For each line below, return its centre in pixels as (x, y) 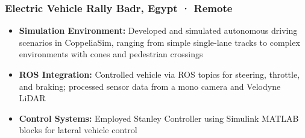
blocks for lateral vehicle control (78, 130)
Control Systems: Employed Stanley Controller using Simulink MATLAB (159, 118)
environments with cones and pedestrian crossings (111, 54)
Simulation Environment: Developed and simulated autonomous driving (158, 30)
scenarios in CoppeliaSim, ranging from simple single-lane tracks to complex (159, 42)
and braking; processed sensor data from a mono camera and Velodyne (150, 86)
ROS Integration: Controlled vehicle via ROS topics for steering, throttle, (159, 74)
